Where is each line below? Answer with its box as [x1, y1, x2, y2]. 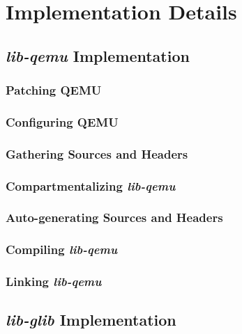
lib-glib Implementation [6, 309, 176, 331]
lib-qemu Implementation [6, 45, 190, 66]
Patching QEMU [6, 81, 102, 99]
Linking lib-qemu [6, 273, 102, 290]
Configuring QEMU [6, 113, 119, 130]
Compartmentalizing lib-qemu [6, 177, 176, 194]
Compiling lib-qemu [6, 241, 118, 258]
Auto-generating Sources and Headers [6, 209, 223, 226]
